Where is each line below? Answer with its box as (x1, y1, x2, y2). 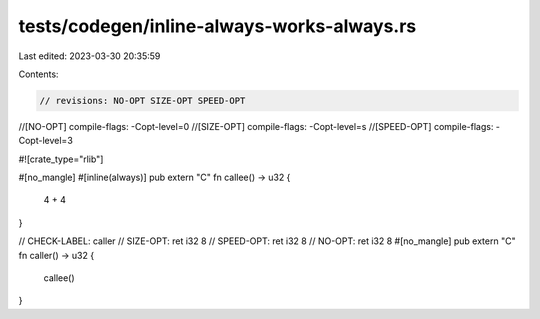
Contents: (18, 68, 59, 80)
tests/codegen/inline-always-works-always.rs (18, 15, 417, 37)
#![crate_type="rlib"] (18, 153, 104, 165)
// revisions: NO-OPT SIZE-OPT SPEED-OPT (39, 95, 246, 106)
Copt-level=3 (18, 135, 74, 147)
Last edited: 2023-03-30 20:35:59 (18, 50, 161, 62)
